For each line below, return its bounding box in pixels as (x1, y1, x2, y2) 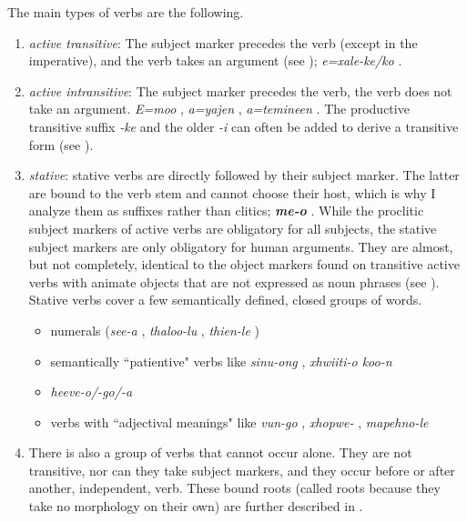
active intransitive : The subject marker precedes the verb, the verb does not (28, 81, 452, 100)
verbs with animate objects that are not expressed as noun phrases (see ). (28, 272, 440, 291)
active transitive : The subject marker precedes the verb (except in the (28, 33, 418, 52)
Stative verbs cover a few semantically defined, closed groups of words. (28, 290, 422, 309)
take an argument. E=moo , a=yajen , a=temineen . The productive (28, 99, 410, 118)
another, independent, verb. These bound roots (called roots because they (28, 478, 441, 497)
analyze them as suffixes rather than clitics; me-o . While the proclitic (28, 201, 424, 220)
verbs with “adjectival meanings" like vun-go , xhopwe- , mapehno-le (50, 412, 429, 431)
